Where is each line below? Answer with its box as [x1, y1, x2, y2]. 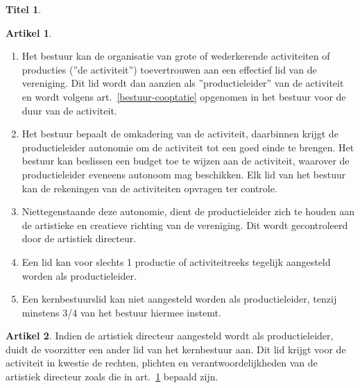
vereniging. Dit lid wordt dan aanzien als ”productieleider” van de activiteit [22, 76, 344, 90]
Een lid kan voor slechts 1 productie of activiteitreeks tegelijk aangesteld [22, 254, 331, 269]
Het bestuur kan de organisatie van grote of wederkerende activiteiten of [22, 49, 330, 63]
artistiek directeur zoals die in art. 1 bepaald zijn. [6, 369, 218, 384]
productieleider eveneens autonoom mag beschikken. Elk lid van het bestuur [22, 167, 346, 181]
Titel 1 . [6, 2, 42, 16]
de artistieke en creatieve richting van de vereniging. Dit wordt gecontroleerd [22, 217, 348, 232]
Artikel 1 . [6, 25, 52, 40]
